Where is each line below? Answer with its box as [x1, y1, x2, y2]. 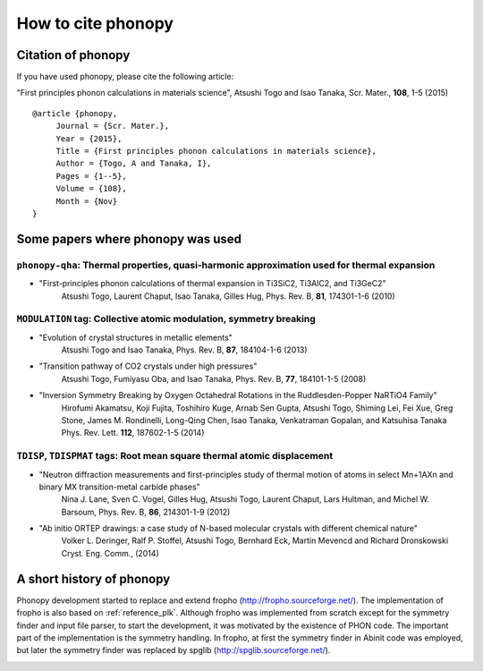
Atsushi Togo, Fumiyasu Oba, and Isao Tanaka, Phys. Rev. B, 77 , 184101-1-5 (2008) [61, 373, 367, 384]
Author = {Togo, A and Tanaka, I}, [55, 158, 212, 169]
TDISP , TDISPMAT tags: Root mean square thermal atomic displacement [16, 450, 334, 463]
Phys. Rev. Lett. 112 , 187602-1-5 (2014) [61, 428, 205, 438]
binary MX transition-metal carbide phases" [38, 481, 200, 492]
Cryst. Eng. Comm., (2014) [61, 548, 160, 558]
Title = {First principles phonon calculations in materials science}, [55, 146, 377, 157]
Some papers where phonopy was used [16, 231, 241, 246]
